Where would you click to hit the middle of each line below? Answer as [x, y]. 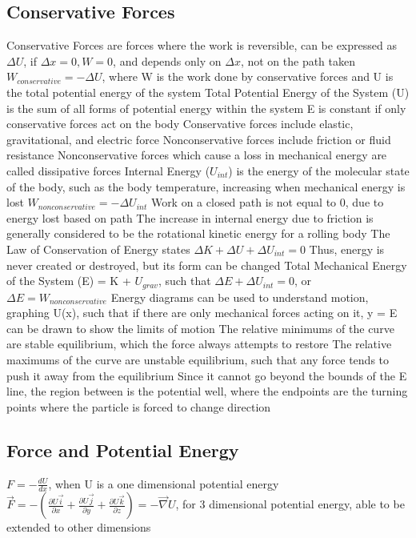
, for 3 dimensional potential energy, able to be [290, 504]
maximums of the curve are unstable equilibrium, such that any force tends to [198, 359]
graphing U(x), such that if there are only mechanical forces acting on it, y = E [202, 313]
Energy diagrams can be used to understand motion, [240, 297]
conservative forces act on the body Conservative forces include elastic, [180, 124]
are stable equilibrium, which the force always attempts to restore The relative [199, 344]
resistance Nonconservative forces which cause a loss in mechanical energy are [197, 155]
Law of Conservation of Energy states [98, 249]
